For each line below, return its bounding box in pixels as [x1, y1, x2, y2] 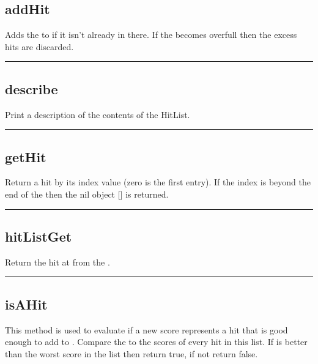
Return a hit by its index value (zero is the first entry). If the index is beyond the [5, 176, 311, 188]
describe [5, 79, 58, 98]
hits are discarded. [5, 40, 74, 53]
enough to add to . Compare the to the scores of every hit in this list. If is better [5, 335, 308, 348]
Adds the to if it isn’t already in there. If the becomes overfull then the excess [5, 28, 297, 41]
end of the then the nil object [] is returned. [5, 187, 169, 200]
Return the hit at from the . [5, 255, 110, 268]
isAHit [5, 294, 48, 313]
